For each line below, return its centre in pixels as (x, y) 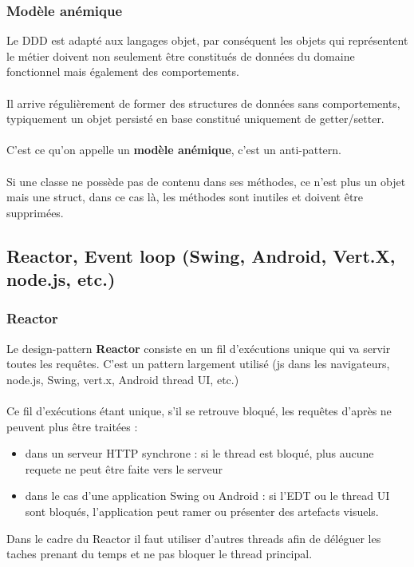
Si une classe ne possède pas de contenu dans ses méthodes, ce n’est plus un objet (206, 181)
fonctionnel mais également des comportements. (123, 71)
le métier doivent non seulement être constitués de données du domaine (181, 56)
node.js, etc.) (61, 279)
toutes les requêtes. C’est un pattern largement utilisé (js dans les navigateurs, (198, 364)
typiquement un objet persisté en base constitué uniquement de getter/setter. (195, 119)
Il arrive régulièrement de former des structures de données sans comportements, (203, 103)
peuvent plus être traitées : (72, 426)
